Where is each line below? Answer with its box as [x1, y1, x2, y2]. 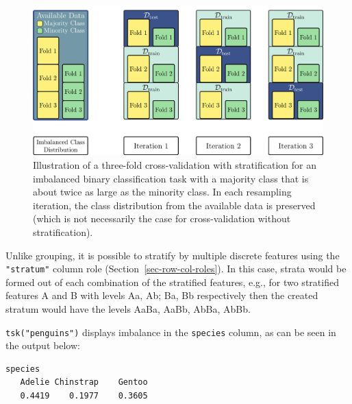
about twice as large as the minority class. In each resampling [33, 185, 292, 199]
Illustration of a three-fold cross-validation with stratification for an [33, 158, 316, 172]
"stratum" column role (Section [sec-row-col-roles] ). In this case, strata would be [5, 261, 347, 276]
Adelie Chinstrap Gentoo [20, 377, 148, 388]
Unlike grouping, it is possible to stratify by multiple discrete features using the [5, 248, 340, 262]
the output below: [5, 338, 80, 353]
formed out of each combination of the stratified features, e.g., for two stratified [5, 274, 339, 289]
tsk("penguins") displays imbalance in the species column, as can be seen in [5, 324, 336, 339]
